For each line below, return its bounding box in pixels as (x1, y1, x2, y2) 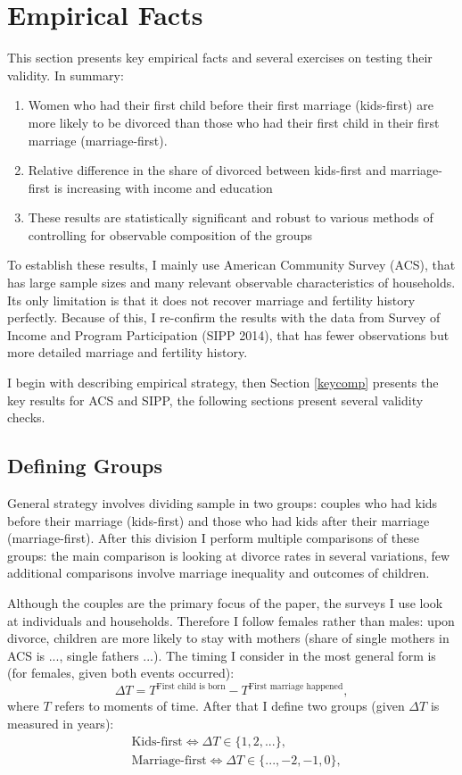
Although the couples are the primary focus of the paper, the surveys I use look (7, 593, 443, 612)
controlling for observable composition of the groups (28, 225, 312, 244)
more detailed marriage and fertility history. (7, 343, 248, 362)
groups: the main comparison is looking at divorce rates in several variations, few (7, 546, 450, 564)
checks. (7, 408, 45, 427)
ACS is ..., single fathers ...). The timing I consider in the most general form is (7, 646, 436, 664)
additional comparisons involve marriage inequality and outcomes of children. (7, 563, 430, 582)
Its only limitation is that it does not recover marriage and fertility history (7, 290, 416, 309)
